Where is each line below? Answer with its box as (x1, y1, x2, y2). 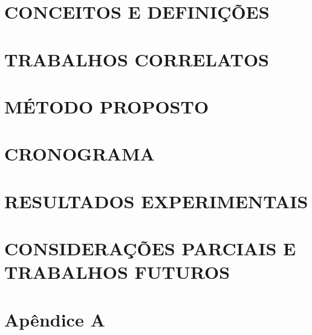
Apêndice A (4, 307, 105, 331)
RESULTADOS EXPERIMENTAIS (4, 188, 308, 213)
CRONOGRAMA (4, 141, 155, 166)
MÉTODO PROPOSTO (4, 94, 209, 118)
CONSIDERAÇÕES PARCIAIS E (4, 236, 296, 261)
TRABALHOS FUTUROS (4, 260, 230, 284)
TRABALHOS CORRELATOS (4, 46, 269, 71)
